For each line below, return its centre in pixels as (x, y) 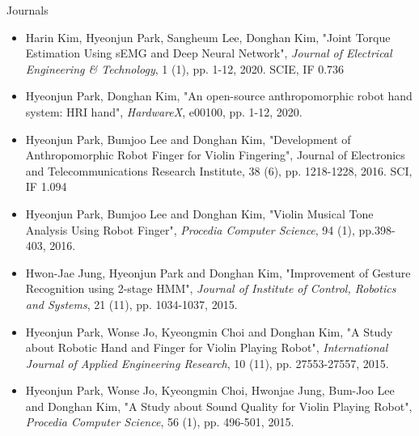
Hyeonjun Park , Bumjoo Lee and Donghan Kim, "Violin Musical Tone (199, 213)
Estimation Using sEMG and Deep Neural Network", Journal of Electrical (209, 53)
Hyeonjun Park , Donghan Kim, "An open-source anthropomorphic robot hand (219, 96)
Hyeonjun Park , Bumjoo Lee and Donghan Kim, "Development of (188, 139)
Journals (28, 10)
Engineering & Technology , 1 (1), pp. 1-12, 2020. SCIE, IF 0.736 (185, 68)
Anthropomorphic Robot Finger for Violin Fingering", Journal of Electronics (215, 155)
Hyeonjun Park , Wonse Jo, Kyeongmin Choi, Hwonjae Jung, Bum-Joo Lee (210, 390)
